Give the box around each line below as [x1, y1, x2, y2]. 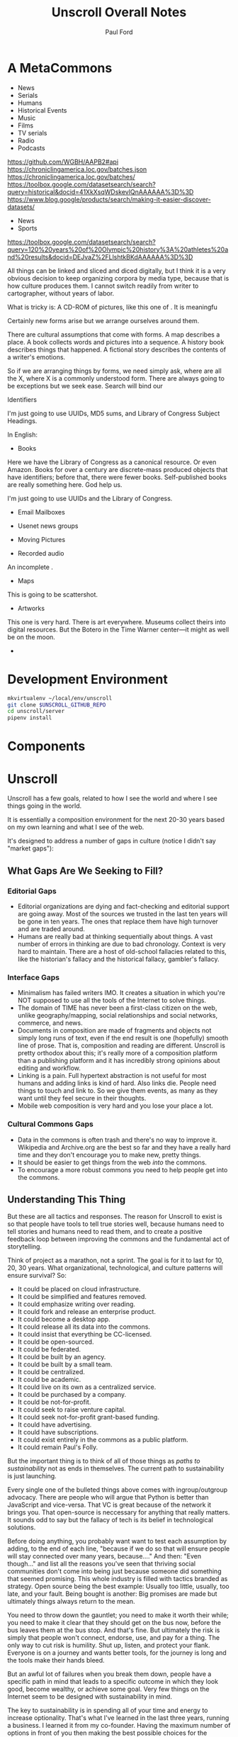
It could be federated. [17, 1345, 81, 1354]
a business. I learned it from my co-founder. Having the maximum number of [7, 1721, 231, 1730]
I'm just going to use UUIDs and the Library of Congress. [7, 494, 173, 502]
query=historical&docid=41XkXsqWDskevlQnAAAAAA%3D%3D [7, 187, 194, 196]
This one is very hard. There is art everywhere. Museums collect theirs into [7, 617, 227, 626]
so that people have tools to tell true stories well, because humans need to [7, 1220, 225, 1228]
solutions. [7, 1523, 36, 1531]
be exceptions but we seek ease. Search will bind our [7, 381, 163, 390]
